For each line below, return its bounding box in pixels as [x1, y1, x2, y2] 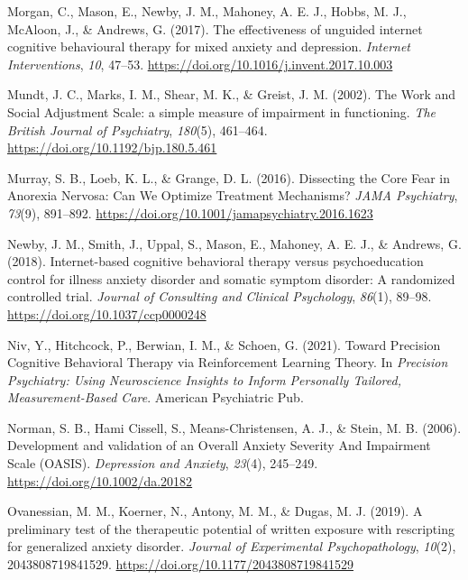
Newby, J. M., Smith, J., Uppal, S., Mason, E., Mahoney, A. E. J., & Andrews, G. [7, 234, 462, 253]
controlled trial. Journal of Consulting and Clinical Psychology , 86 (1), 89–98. [7, 287, 432, 306]
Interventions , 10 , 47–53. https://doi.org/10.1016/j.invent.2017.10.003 [7, 54, 393, 73]
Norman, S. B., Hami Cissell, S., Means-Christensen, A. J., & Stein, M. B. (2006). [7, 418, 462, 437]
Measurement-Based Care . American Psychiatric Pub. [7, 388, 304, 407]
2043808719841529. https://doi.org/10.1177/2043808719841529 [7, 555, 353, 574]
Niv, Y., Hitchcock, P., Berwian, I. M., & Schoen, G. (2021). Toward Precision [7, 335, 441, 354]
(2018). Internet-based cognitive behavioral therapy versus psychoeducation [7, 252, 424, 271]
